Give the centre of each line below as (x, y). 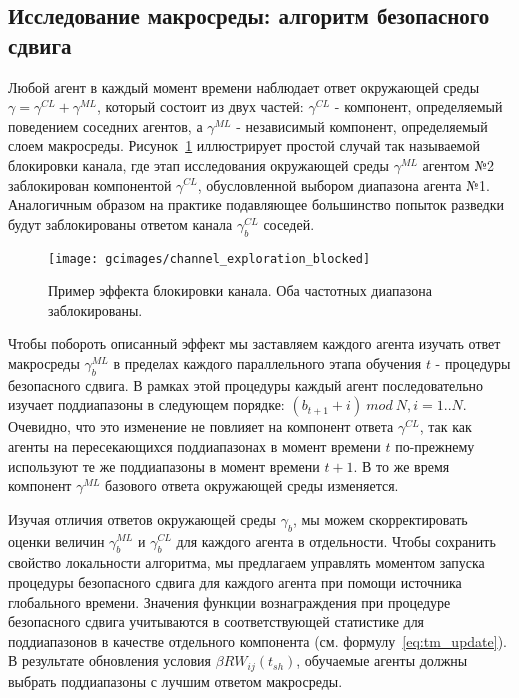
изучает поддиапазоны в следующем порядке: (146, 404)
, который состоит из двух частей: (200, 106)
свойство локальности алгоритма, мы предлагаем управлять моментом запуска (246, 562)
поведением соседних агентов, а (105, 125)
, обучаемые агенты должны (382, 660)
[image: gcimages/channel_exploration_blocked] (209, 258)
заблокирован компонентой (90, 184)
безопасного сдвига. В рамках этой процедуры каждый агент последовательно (246, 384)
